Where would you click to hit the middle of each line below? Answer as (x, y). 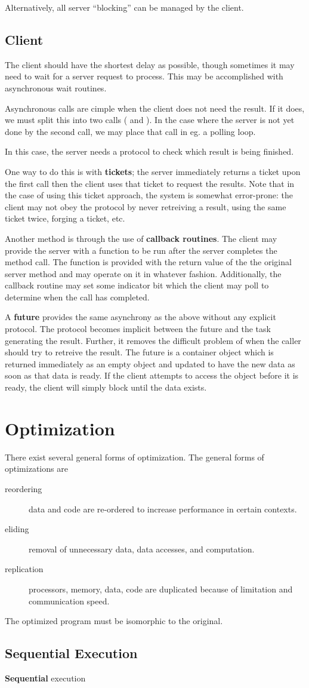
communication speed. (69, 601)
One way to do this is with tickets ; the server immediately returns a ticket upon (153, 171)
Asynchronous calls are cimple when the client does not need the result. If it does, (155, 108)
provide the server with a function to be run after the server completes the (141, 250)
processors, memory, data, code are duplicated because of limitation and (161, 589)
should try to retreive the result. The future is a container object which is (139, 352)
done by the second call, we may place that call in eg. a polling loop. (130, 131)
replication (24, 569)
